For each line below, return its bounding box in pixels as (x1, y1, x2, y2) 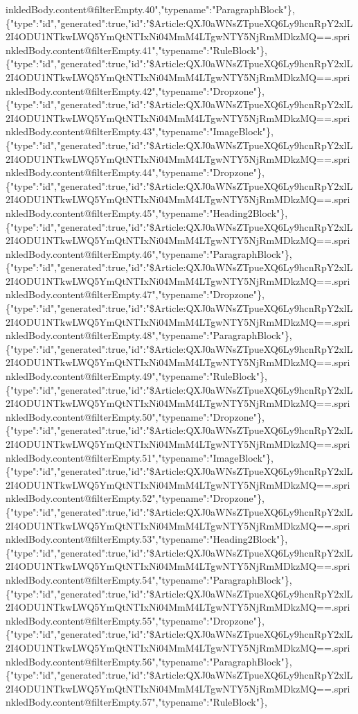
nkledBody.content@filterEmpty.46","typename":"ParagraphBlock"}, (6, 246, 292, 261)
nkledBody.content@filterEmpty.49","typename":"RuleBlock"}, (6, 369, 267, 383)
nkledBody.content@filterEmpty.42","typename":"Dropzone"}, (6, 83, 265, 98)
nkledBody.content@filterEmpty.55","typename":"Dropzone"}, (6, 613, 265, 627)
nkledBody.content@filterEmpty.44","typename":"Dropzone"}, (6, 165, 265, 180)
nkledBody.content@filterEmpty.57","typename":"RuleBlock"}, (6, 695, 267, 709)
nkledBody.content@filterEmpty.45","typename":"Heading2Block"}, (6, 205, 288, 220)
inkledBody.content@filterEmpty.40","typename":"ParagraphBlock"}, (6, 2, 295, 16)
